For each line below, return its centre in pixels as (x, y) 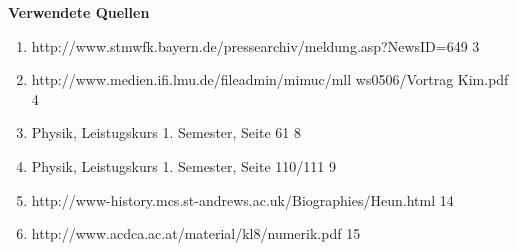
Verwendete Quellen (79, 12)
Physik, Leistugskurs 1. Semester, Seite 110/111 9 (183, 165)
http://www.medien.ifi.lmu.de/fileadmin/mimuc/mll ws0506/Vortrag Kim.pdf (270, 79)
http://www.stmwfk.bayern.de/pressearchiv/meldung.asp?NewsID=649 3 (255, 45)
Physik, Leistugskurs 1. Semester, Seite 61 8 (166, 132)
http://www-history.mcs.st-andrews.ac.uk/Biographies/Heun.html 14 (242, 199)
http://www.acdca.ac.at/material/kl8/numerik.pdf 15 (196, 233)
